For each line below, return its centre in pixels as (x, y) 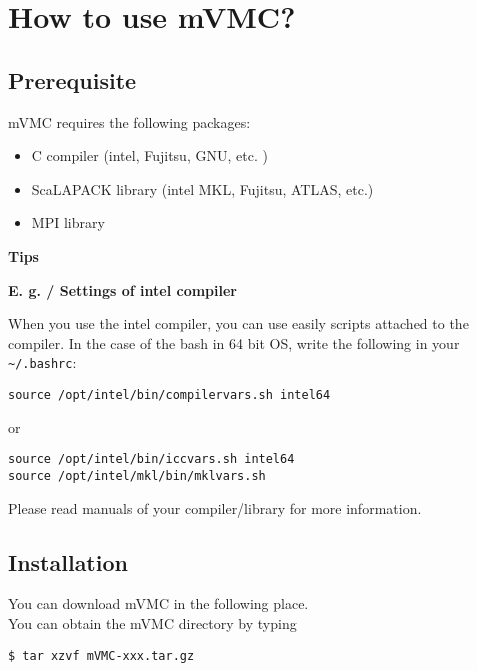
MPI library (68, 222)
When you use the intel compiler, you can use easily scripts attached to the (238, 323)
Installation (68, 561)
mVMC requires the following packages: (129, 121)
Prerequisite (72, 79)
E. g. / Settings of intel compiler (122, 289)
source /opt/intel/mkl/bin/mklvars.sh (137, 475)
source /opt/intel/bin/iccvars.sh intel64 (151, 459)
